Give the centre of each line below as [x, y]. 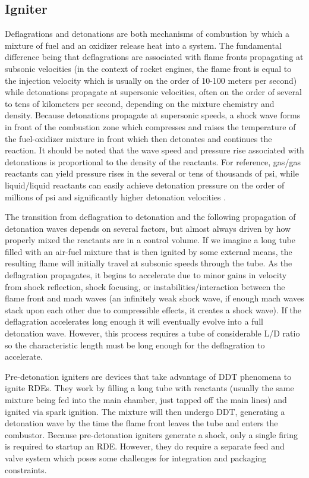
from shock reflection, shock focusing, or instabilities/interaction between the [145, 286]
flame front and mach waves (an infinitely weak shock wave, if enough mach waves [154, 298]
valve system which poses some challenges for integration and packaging [136, 457]
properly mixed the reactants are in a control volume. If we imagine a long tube [150, 240]
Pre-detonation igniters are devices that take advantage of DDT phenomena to [148, 376]
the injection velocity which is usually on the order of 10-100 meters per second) [151, 80]
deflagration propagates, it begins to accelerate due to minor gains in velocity [146, 275]
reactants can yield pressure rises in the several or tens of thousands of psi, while [152, 173]
